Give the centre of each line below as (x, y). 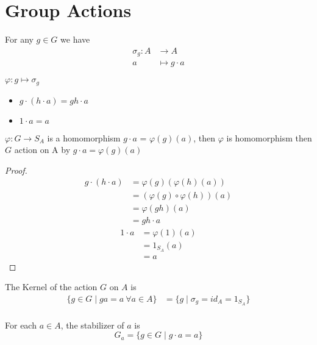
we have (75, 39)
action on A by (42, 150)
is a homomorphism (84, 137)
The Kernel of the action (51, 287)
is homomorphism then (269, 137)
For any (19, 39)
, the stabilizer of (92, 325)
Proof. (16, 170)
